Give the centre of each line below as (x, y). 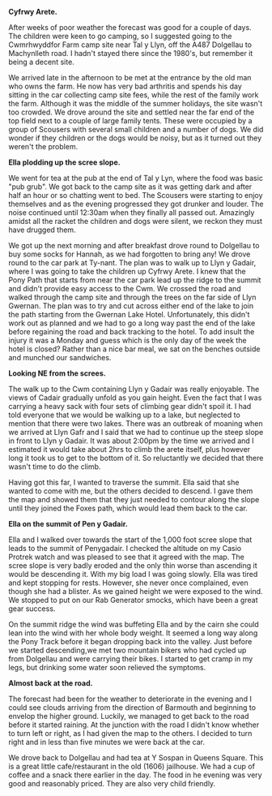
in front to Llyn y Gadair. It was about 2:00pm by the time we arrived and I (131, 441)
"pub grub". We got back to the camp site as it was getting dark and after (130, 187)
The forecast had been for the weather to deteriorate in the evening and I (130, 699)
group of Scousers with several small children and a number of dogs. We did (136, 129)
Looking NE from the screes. (57, 373)
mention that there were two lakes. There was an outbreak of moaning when (136, 424)
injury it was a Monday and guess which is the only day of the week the (127, 340)
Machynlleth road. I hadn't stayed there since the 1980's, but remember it (131, 53)
